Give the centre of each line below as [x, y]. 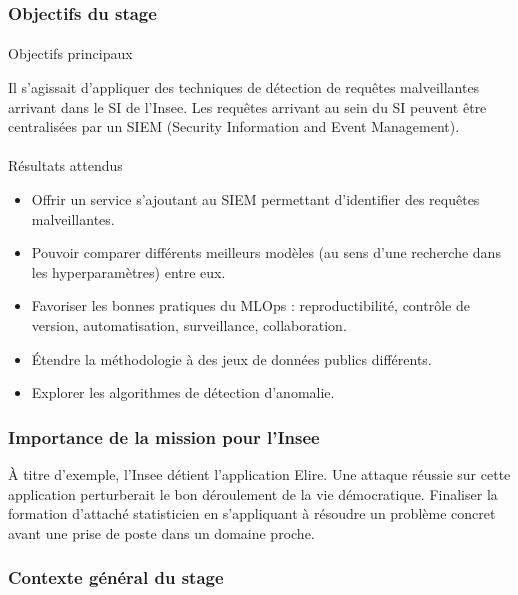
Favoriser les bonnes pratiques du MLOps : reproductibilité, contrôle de [250, 305]
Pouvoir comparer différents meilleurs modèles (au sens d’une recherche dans [266, 252]
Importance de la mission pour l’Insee [164, 436]
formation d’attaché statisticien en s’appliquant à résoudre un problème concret [252, 513]
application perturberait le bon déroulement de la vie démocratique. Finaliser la [253, 493]
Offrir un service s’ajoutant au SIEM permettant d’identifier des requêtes [255, 199]
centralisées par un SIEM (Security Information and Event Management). [234, 126]
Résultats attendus [65, 165]
